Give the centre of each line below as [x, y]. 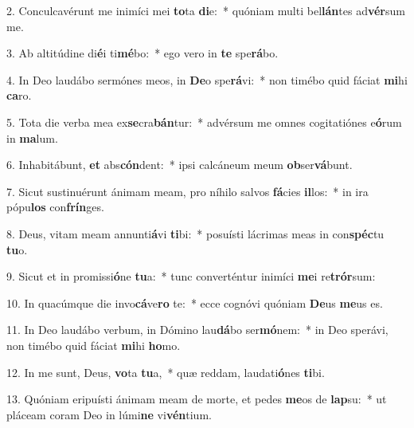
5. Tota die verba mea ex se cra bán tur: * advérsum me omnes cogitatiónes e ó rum [204, 122]
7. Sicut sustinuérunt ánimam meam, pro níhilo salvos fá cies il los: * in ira [187, 191]
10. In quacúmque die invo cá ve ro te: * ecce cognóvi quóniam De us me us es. [195, 302]
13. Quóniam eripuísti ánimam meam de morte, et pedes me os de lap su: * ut [197, 399]
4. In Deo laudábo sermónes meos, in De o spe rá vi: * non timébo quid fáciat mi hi [207, 79]
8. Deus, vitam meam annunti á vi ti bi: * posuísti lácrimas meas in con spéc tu [195, 233]
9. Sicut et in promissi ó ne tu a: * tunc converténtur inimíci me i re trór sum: [191, 276]
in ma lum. [32, 137]
